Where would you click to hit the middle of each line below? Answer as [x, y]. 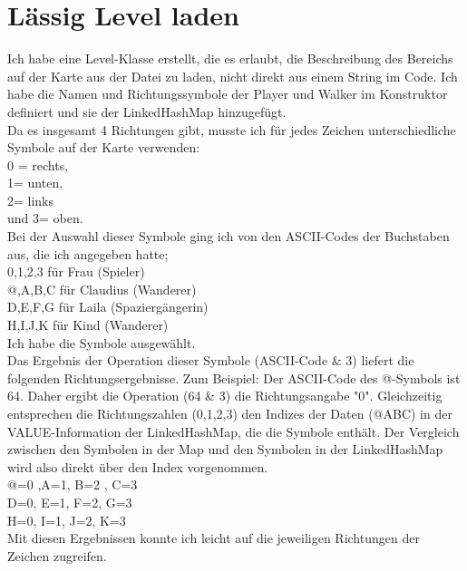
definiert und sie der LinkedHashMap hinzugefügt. [147, 111]
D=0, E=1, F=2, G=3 [70, 502]
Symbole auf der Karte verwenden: [104, 147]
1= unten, [35, 183]
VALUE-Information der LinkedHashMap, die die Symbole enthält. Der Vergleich [233, 431]
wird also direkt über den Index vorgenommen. [138, 466]
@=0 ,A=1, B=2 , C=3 [73, 484]
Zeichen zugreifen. [57, 555]
